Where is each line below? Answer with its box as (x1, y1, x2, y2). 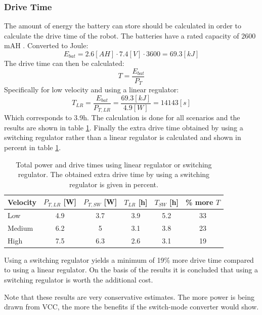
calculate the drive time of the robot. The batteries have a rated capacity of (4, 30, 239, 41)
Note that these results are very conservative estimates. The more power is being (4, 291, 254, 302)
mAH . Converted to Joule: (4, 40, 89, 51)
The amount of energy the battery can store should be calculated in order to (4, 20, 241, 31)
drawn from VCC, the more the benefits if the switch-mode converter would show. (4, 301, 259, 312)
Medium (8, 222, 33, 233)
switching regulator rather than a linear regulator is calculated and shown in (4, 132, 241, 143)
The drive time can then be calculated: (4, 58, 124, 68)
